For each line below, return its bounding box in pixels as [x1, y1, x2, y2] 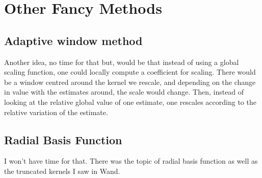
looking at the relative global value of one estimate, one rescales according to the [4, 96, 256, 107]
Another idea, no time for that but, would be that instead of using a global [4, 56, 239, 67]
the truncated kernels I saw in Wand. [4, 165, 120, 176]
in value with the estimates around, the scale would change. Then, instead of [4, 86, 244, 97]
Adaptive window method [4, 32, 143, 48]
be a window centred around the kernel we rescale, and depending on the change [4, 76, 256, 87]
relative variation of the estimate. [4, 106, 108, 117]
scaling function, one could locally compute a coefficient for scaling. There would [4, 66, 256, 77]
